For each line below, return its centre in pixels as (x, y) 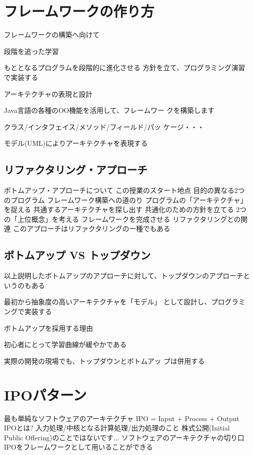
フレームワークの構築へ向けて (52, 35)
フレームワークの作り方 (79, 11)
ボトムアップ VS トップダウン (77, 255)
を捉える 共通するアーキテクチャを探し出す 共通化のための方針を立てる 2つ (125, 209)
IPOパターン (46, 394)
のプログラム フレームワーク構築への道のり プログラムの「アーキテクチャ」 (126, 200)
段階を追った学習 (31, 51)
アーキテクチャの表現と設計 (48, 94)
